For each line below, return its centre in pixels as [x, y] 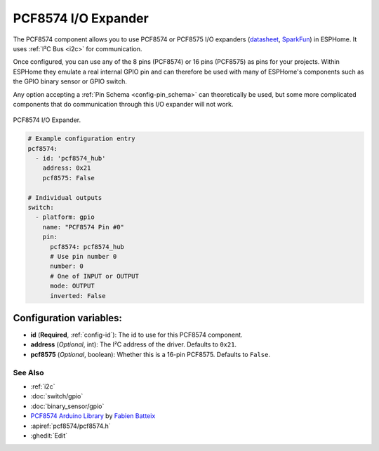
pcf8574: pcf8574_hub [87, 247]
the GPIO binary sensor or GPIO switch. [70, 81]
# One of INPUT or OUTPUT [95, 276]
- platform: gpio [65, 217]
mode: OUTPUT [72, 286]
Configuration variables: [68, 318]
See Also [28, 372]
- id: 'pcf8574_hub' [71, 159]
